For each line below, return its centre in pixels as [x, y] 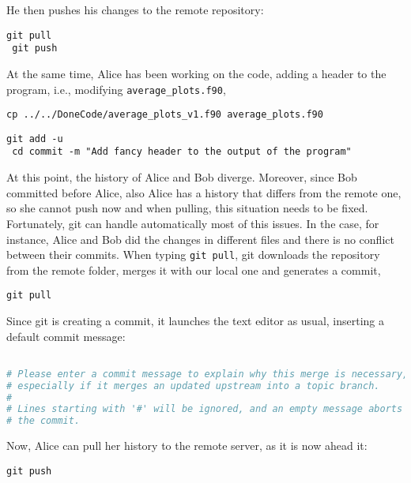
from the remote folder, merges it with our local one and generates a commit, [194, 270]
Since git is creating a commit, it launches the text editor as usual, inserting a [196, 320]
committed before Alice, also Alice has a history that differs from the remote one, [204, 192]
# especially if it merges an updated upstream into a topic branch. [193, 386]
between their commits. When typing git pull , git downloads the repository [193, 255]
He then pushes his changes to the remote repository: [135, 9]
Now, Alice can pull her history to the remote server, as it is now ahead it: [187, 446]
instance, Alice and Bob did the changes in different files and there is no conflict [200, 239]
